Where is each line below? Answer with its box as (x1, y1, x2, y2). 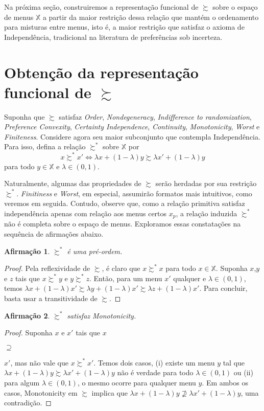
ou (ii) (233, 367, 253, 378)
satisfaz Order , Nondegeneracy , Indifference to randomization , (59, 111, 252, 122)
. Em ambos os (202, 377, 248, 387)
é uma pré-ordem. (67, 245, 123, 256)
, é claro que (102, 263, 140, 273)
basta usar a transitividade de (4, 292, 98, 303)
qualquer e (173, 272, 206, 283)
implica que (91, 387, 128, 398)
